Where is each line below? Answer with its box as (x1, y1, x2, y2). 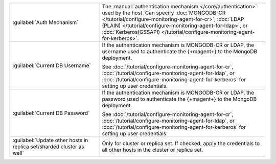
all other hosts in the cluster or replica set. (102, 146, 203, 153)
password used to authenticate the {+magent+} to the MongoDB (102, 96, 257, 102)
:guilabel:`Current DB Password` (12, 110, 90, 116)
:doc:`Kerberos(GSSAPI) (102, 29, 160, 35)
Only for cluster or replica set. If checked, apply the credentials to (102, 140, 260, 147)
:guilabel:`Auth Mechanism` (12, 19, 79, 26)
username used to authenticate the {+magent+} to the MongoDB (102, 48, 258, 55)
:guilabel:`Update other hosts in (12, 137, 88, 144)
